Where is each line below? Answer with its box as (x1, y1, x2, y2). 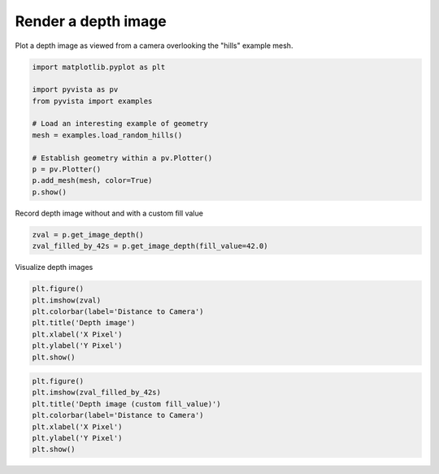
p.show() (32, 187, 67, 197)
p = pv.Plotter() (32, 165, 102, 174)
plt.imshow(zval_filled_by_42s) (32, 388, 162, 398)
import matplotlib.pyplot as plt (32, 62, 166, 72)
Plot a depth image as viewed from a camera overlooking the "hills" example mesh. (15, 41, 293, 50)
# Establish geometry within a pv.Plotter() (32, 153, 213, 163)
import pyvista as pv (32, 85, 119, 94)
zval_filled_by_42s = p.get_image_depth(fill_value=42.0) (32, 241, 268, 251)
